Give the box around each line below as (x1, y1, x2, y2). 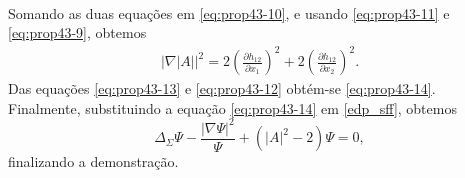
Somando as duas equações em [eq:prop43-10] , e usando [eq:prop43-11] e (8, 2, 450, 23)
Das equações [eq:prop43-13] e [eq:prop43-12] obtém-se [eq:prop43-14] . (8, 78, 436, 99)
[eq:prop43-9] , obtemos (8, 22, 147, 43)
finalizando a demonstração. (8, 151, 179, 172)
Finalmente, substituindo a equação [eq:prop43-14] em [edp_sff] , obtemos (8, 97, 457, 118)
